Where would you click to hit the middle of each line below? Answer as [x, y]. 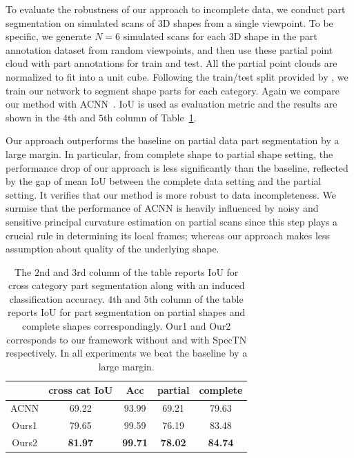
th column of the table [196, 298]
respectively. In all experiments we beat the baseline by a [127, 353]
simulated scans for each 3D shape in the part [220, 36]
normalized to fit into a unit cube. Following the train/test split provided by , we [177, 76]
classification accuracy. [57, 298]
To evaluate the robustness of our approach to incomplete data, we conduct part [176, 9]
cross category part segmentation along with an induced [126, 285]
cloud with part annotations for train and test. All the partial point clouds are [171, 63]
